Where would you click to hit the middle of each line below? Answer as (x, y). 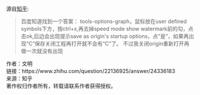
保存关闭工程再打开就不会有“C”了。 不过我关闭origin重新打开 (110, 44)
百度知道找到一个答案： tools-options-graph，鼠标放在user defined (104, 21)
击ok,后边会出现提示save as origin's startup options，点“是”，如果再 (105, 36)
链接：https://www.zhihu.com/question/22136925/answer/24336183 (91, 71)
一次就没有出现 (44, 51)
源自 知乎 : (18, 9)
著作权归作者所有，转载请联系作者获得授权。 (61, 86)
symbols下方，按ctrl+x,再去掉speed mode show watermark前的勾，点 (107, 29)
